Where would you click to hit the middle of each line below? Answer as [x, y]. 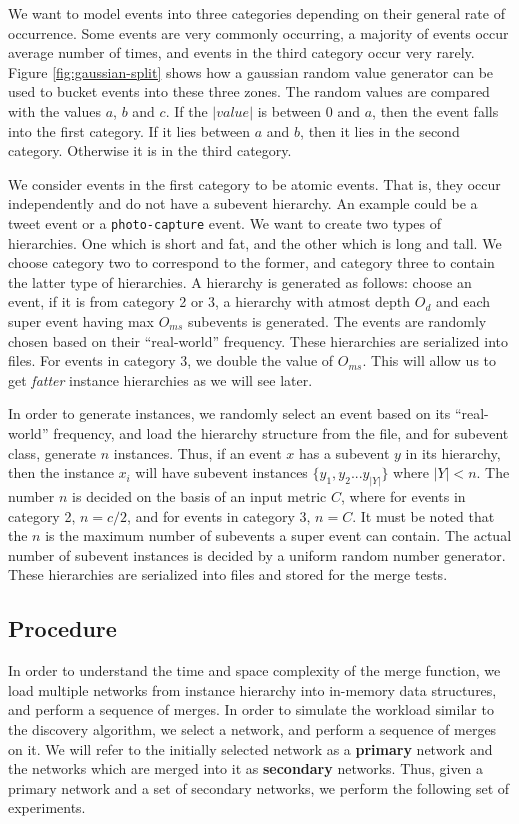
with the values [55, 110]
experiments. [47, 807]
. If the [186, 110]
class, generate [52, 452]
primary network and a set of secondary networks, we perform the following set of [259, 787]
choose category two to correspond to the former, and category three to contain [251, 262]
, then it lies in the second [380, 130]
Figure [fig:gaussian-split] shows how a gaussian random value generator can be [251, 71]
